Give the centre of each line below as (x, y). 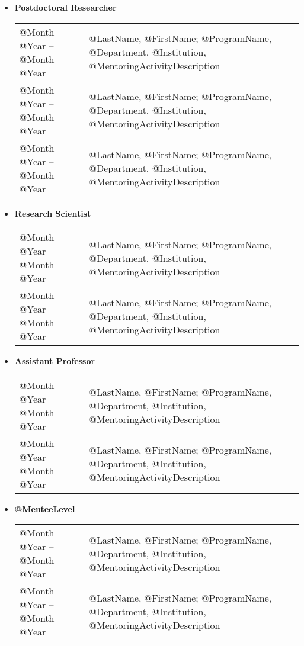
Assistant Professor (55, 361)
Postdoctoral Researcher (65, 7)
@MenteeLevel (45, 508)
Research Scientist (53, 213)
